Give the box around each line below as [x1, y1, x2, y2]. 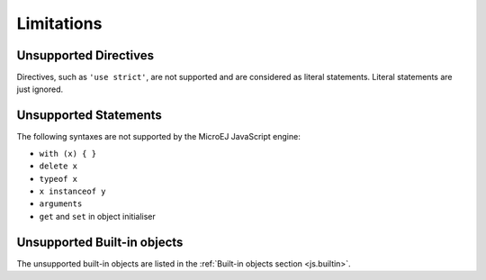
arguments [39, 199, 83, 209]
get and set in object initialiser [39, 211, 157, 221]
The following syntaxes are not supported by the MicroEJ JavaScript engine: [16, 131, 301, 142]
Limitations [16, 14, 103, 33]
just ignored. [16, 84, 64, 95]
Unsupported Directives [16, 48, 155, 63]
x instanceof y [39, 185, 107, 196]
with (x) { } [39, 149, 97, 158]
